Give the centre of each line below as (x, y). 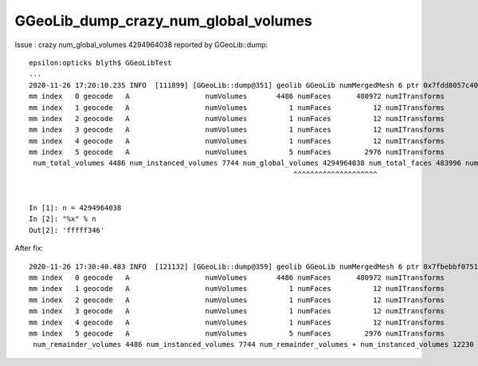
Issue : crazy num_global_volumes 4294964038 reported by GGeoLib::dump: (141, 45)
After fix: (29, 248)
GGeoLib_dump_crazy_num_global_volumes (163, 21)
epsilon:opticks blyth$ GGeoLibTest (100, 63)
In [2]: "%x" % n (63, 219)
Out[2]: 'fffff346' (67, 230)
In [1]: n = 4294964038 (75, 208)
